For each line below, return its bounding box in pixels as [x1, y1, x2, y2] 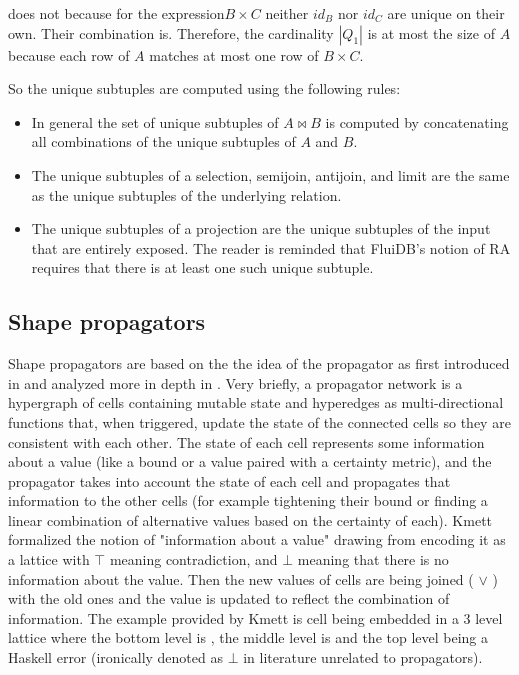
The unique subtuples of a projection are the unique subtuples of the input [31, 218, 491, 239]
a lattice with [8, 549, 90, 570]
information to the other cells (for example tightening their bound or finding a [8, 490, 488, 511]
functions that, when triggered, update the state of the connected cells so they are [8, 411, 511, 432]
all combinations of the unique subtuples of [31, 131, 296, 152]
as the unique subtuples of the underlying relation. [31, 184, 342, 205]
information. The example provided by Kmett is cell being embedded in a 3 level [8, 607, 503, 628]
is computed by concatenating [325, 111, 509, 132]
